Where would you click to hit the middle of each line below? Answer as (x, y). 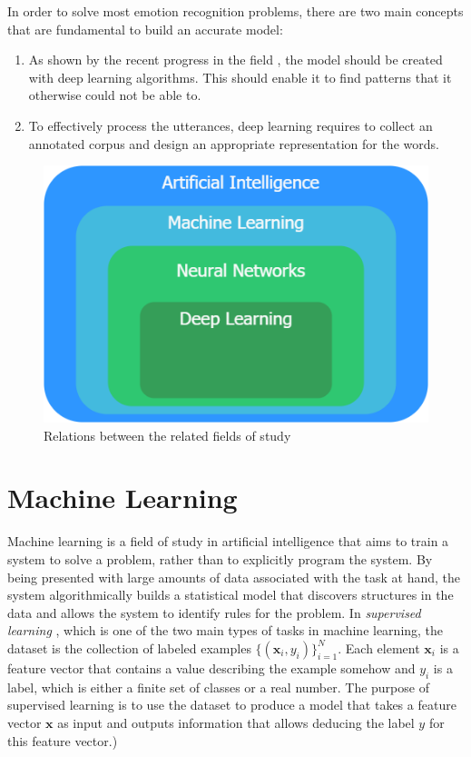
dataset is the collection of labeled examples (129, 647)
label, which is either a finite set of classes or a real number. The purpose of (218, 687)
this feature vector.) (63, 740)
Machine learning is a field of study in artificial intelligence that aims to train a (228, 541)
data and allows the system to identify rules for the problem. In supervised (214, 612)
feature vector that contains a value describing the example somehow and (211, 667)
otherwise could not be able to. (115, 95)
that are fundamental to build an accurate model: (145, 29)
